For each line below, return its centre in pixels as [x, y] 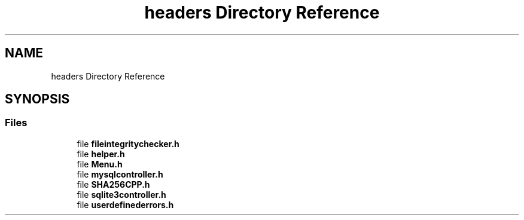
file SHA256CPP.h [113, 184]
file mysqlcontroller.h [120, 174]
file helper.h [101, 154]
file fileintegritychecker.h [128, 143]
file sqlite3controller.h [121, 194]
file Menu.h [100, 164]
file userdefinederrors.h [125, 204]
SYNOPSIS [37, 99]
